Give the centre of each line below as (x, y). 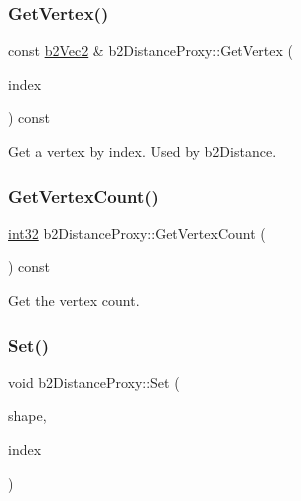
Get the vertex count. (74, 300)
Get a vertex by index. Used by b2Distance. (142, 151)
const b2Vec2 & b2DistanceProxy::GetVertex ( (151, 50)
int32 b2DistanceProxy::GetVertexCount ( (137, 232)
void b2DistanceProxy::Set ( (94, 381)
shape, (27, 415)
